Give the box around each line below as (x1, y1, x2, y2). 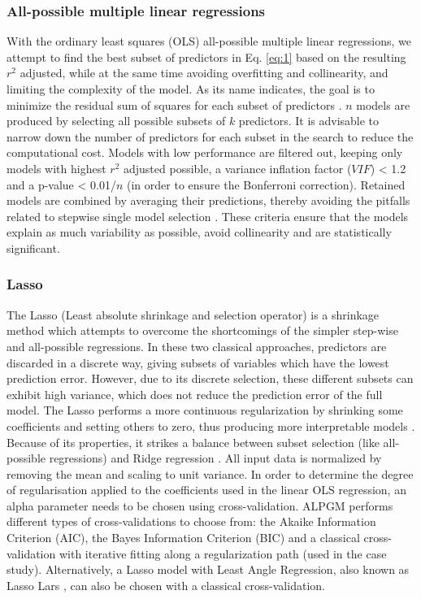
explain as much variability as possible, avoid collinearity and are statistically (7, 224, 392, 241)
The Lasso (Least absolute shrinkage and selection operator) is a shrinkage (7, 306, 380, 323)
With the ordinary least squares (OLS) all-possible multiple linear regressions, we (7, 33, 412, 50)
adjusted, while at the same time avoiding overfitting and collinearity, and (20, 64, 388, 81)
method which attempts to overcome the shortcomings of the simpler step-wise (7, 322, 398, 339)
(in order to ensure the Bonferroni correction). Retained (127, 176, 406, 193)
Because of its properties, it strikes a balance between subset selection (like (7, 433, 380, 450)
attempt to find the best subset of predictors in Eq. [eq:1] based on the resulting (7, 48, 406, 65)
